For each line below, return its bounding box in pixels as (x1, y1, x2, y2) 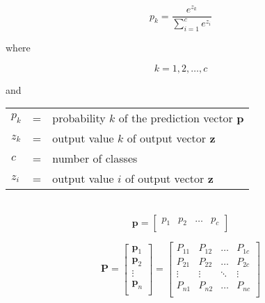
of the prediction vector (118, 110, 233, 126)
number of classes (52, 150, 138, 167)
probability (52, 110, 106, 126)
